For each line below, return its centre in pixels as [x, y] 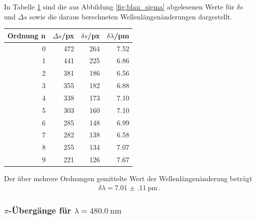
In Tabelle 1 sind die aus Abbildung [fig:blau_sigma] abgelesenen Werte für [119, 6]
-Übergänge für [40, 210]
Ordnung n [27, 35]
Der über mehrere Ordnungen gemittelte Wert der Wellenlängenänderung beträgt [128, 178]
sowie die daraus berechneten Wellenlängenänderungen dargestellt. [130, 16]
